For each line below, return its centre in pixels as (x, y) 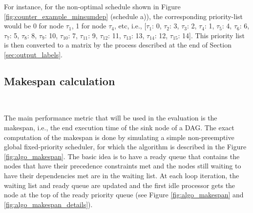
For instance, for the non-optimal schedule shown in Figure (92, 6)
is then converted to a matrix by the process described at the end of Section (118, 45)
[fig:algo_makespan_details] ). (48, 204)
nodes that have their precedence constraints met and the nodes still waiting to (123, 166)
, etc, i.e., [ (130, 26)
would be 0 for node (34, 26)
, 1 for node (89, 26)
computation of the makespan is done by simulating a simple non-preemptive (119, 137)
